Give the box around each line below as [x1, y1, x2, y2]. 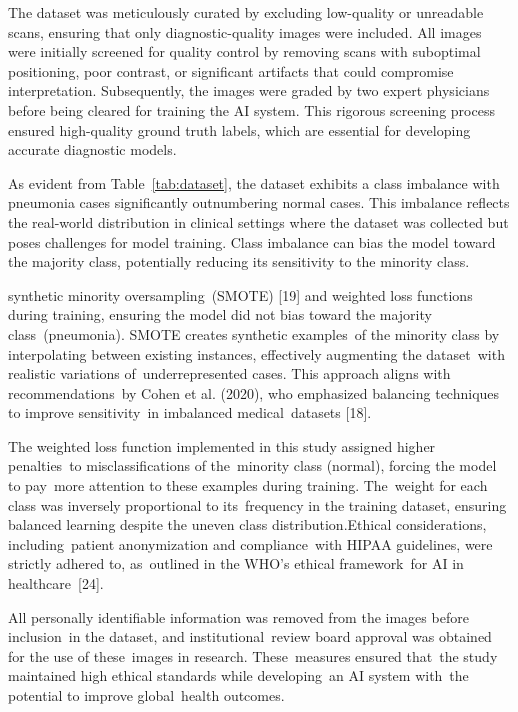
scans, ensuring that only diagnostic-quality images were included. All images [8, 21, 482, 42]
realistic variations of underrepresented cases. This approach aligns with [8, 363, 451, 384]
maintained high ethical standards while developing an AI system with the [8, 665, 469, 686]
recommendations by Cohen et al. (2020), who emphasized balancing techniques [8, 382, 500, 403]
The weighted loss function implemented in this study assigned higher [8, 435, 436, 456]
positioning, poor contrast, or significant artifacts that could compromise [8, 60, 454, 81]
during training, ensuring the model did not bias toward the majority [8, 304, 432, 325]
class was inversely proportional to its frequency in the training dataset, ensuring [8, 494, 507, 515]
